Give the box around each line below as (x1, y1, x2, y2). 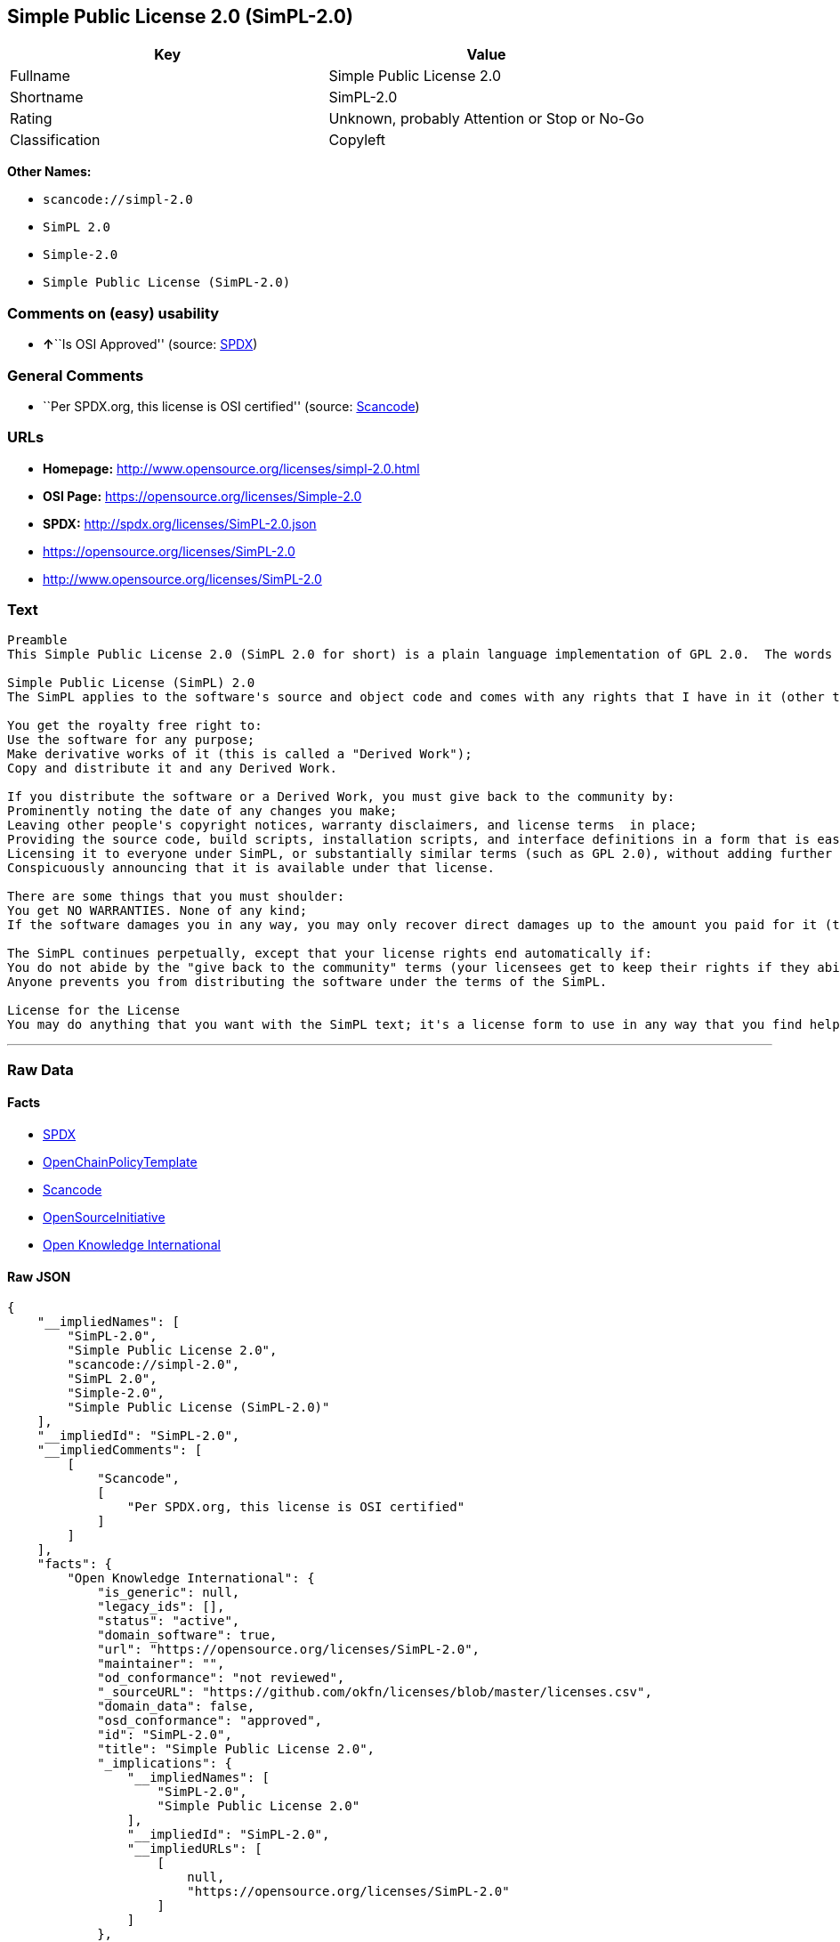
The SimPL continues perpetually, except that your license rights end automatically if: (7, 946, 652, 961)
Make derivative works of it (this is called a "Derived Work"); (7, 747, 472, 762)
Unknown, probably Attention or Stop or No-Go (328, 109, 644, 128)
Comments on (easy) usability (7, 303, 220, 322)
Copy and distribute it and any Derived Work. (7, 761, 337, 776)
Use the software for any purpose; (7, 732, 255, 748)
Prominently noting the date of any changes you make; (7, 804, 398, 819)
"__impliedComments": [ (36, 1443, 203, 1458)
